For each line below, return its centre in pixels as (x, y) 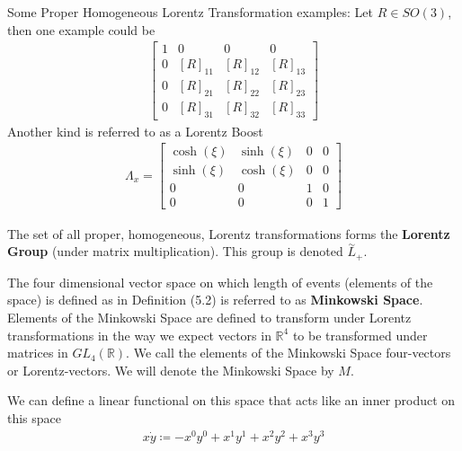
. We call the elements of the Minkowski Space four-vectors (289, 353)
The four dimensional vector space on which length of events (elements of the (220, 282)
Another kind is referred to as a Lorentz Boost (135, 131)
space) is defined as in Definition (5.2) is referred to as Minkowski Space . (215, 300)
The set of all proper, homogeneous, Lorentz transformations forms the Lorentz (229, 233)
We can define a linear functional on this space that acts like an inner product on (231, 400)
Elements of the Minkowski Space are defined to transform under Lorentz (209, 317)
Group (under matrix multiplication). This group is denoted (175, 251)
